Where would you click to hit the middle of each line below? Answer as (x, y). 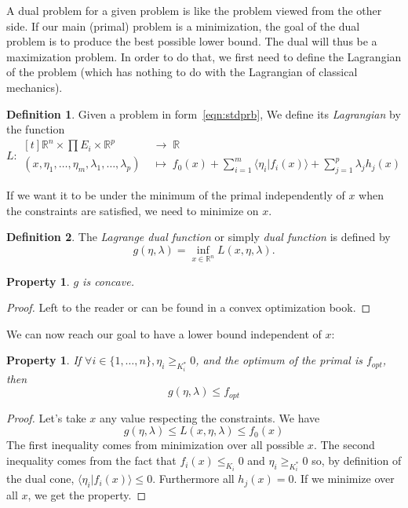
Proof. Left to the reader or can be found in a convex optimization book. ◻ (189, 307)
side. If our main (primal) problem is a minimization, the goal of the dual (183, 26)
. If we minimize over (344, 479)
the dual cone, (40, 479)
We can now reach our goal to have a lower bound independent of (164, 333)
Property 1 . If (44, 360)
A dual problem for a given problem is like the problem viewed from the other (194, 10)
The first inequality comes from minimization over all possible (155, 445)
